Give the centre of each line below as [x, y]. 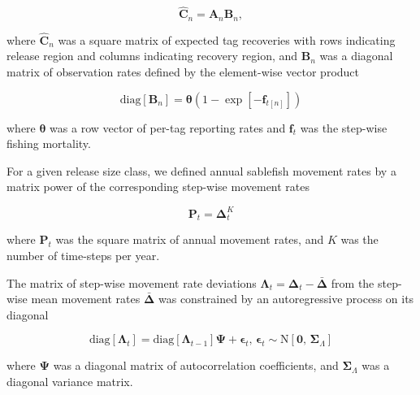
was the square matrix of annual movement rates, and [190, 239]
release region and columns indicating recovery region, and [152, 56]
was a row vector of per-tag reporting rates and [168, 127]
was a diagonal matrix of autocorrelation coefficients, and [196, 365]
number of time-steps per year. [83, 255]
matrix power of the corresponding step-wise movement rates [158, 187]
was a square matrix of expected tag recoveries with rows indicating [227, 39]
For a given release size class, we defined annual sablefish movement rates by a [201, 170]
